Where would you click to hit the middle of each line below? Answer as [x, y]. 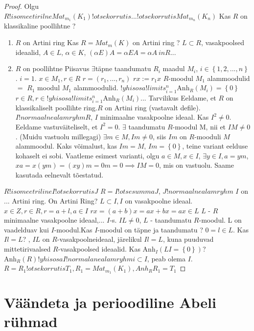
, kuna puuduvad [188, 239]
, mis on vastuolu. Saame [196, 165]
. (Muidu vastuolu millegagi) [58, 136]
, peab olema [166, 258]
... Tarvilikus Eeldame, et [178, 97]
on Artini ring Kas [51, 42]
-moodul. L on [220, 220]
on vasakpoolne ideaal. [159, 201]
